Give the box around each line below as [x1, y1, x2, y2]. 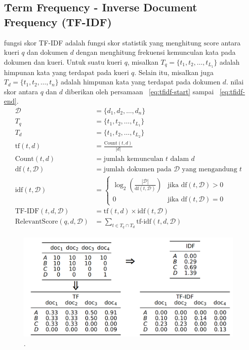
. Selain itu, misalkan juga [134, 67, 214, 77]
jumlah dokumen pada [103, 165, 171, 173]
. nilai [226, 77, 244, 87]
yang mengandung [182, 165, 237, 173]
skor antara [4, 86, 38, 96]
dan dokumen [27, 47, 68, 57]
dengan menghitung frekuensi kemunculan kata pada [76, 47, 236, 57]
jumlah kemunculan [103, 155, 164, 162]
